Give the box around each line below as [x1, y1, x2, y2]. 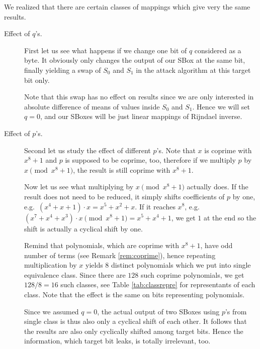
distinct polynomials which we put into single [111, 260, 251, 270]
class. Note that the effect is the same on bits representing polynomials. [24, 289, 245, 300]
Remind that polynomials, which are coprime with [24, 240, 179, 251]
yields [85, 260, 103, 270]
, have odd [200, 240, 233, 251]
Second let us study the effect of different [24, 145, 151, 155]
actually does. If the [187, 181, 248, 192]
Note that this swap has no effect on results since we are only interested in [24, 91, 254, 102]
